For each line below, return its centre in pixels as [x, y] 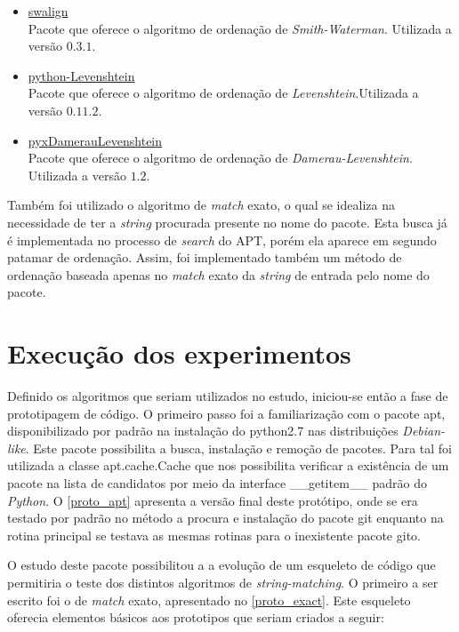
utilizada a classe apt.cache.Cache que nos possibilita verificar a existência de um [228, 465]
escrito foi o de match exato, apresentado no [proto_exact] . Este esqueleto [209, 600]
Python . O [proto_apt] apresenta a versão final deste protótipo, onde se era [213, 500]
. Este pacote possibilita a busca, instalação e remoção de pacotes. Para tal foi [238, 448]
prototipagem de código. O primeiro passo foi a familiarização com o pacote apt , [226, 413]
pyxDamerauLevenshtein [95, 140]
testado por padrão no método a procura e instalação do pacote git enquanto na [225, 518]
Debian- [424, 431]
